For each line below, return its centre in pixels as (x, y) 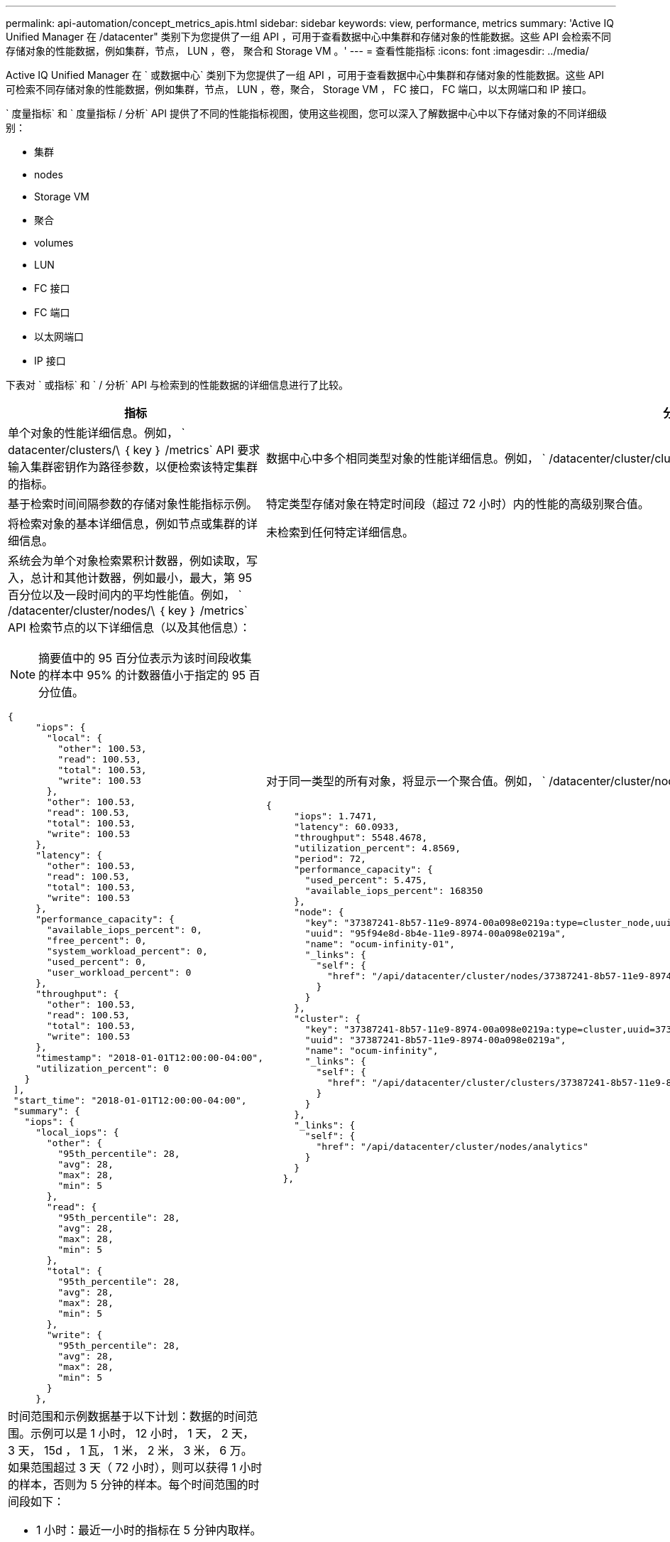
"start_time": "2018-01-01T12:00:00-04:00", (130, 1100)
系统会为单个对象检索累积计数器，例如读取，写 (133, 561)
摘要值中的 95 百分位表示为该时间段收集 (145, 658)
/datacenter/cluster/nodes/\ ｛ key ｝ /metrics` (128, 610)
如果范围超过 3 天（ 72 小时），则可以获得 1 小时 (135, 1467)
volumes (54, 243)
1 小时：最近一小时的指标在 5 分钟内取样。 (149, 1530)
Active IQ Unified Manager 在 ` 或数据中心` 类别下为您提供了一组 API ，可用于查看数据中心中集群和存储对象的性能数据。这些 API (305, 75)
